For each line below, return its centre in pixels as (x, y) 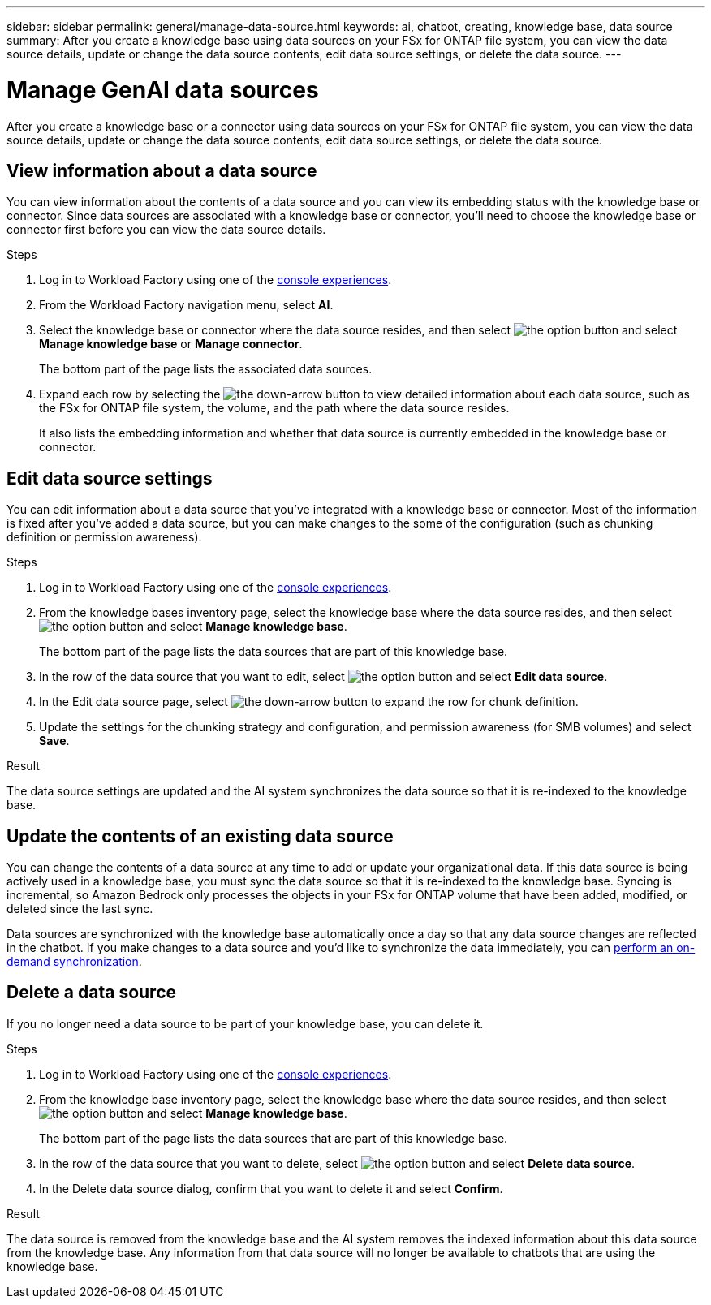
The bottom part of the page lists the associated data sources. (206, 369)
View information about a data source (162, 170)
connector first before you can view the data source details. (166, 230)
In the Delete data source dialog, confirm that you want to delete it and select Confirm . (271, 1188)
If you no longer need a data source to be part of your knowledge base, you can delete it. (245, 1023)
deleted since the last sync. (80, 909)
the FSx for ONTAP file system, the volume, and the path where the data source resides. (274, 408)
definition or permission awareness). (104, 537)
